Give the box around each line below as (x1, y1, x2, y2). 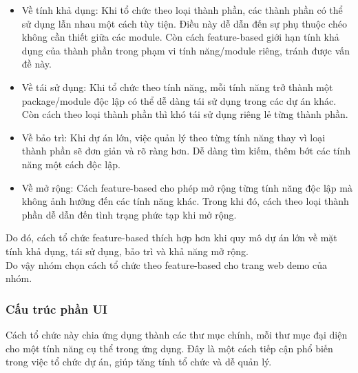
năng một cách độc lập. (21, 157, 120, 171)
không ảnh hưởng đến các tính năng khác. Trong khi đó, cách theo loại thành (21, 194, 349, 208)
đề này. (21, 57, 52, 71)
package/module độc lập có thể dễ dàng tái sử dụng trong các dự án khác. (21, 93, 337, 108)
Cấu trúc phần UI (6, 300, 107, 317)
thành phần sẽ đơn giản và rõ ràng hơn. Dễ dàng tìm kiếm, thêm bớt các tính (21, 143, 350, 158)
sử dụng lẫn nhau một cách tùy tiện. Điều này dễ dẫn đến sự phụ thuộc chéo (21, 16, 347, 30)
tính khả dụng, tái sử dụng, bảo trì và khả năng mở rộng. (6, 243, 249, 258)
